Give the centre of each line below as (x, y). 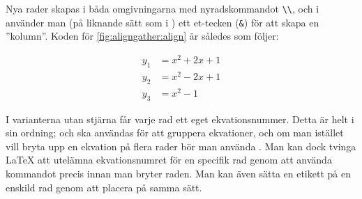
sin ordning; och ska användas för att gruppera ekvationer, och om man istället (175, 133)
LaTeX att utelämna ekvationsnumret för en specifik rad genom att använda (169, 160)
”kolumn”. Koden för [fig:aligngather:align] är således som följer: (142, 36)
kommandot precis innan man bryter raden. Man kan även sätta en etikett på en (178, 173)
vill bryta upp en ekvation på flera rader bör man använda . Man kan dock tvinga (181, 146)
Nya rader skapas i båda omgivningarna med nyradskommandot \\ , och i (163, 8)
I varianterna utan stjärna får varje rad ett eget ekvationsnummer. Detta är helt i (180, 119)
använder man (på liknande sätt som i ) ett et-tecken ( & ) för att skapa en (163, 22)
